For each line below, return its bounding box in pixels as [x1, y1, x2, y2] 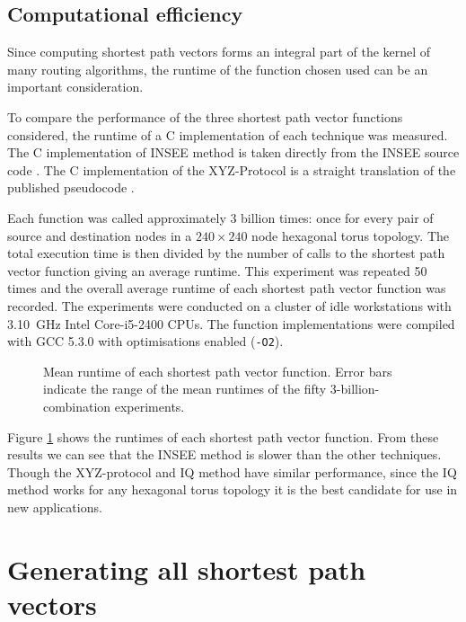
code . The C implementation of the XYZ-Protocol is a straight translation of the [7, 160, 456, 179]
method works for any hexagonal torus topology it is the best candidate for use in [7, 480, 458, 499]
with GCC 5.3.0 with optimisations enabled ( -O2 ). [7, 332, 284, 351]
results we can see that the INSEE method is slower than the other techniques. [7, 445, 442, 464]
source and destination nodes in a [7, 226, 192, 244]
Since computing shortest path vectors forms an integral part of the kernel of [7, 42, 431, 61]
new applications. [7, 497, 102, 516]
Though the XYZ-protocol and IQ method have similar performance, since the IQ [7, 462, 457, 481]
